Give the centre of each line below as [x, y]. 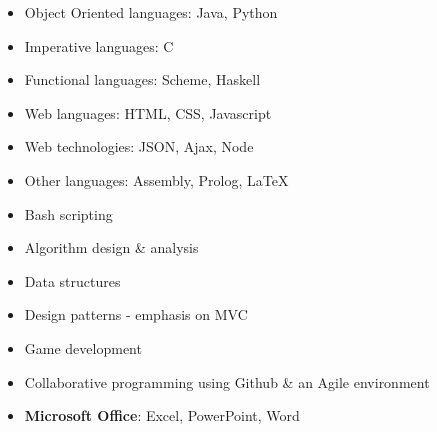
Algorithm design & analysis [111, 247]
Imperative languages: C [99, 45]
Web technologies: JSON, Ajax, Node [139, 146]
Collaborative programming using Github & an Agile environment [227, 381]
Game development [83, 347]
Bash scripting [68, 213]
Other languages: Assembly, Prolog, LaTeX [156, 179]
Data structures [72, 280]
